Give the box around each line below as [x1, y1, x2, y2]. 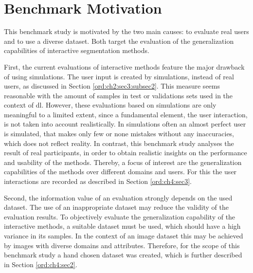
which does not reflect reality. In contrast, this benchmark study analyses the [4, 138, 234, 148]
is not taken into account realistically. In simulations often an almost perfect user [4, 119, 246, 129]
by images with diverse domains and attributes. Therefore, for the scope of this [4, 240, 240, 250]
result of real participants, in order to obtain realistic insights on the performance [4, 147, 247, 158]
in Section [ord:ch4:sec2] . [4, 259, 77, 269]
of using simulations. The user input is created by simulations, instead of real [4, 71, 234, 81]
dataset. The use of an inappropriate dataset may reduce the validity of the [4, 202, 229, 212]
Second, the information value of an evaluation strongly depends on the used [4, 192, 233, 202]
